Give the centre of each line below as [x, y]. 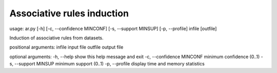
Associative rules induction [69, 13]
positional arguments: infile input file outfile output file [66, 47]
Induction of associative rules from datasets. [56, 38]
